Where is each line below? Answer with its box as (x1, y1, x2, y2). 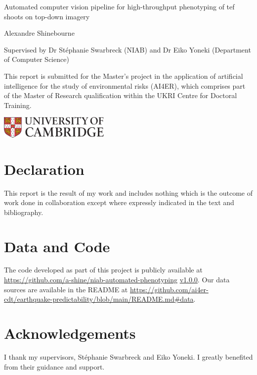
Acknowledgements (4, 323, 136, 343)
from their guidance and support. (4, 361, 105, 372)
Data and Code (4, 236, 110, 256)
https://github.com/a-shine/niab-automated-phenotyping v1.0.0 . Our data (4, 274, 230, 285)
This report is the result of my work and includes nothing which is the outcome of (4, 187, 253, 198)
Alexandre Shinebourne (4, 28, 75, 38)
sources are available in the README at (4, 284, 128, 294)
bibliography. (4, 207, 43, 217)
